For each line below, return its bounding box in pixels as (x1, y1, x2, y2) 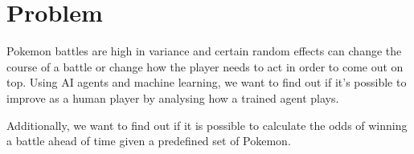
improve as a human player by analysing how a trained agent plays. (6, 89, 339, 106)
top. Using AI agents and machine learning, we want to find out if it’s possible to (6, 74, 407, 91)
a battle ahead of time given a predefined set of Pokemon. (6, 132, 291, 149)
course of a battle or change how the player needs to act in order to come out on (6, 58, 404, 75)
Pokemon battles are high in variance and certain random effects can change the (6, 43, 402, 59)
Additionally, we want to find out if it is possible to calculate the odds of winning (6, 116, 408, 133)
